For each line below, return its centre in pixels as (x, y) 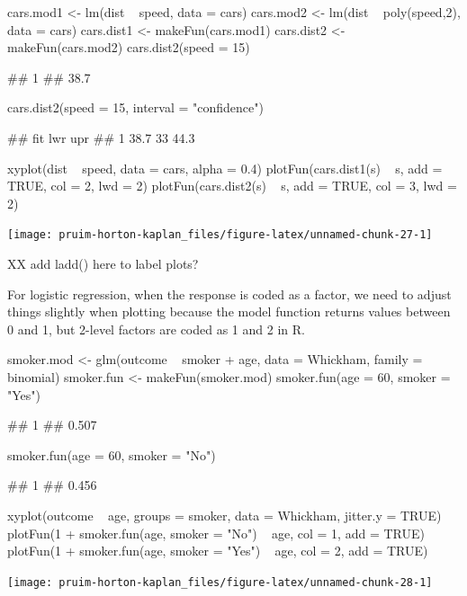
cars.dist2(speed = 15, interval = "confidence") (135, 107)
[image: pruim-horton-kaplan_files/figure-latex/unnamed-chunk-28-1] (220, 582)
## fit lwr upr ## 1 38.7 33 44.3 (101, 137)
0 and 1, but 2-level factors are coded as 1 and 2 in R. (156, 329)
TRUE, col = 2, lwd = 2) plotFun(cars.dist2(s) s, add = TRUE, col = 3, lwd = (232, 186)
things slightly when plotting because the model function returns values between (229, 311)
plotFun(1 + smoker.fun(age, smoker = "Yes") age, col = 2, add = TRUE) (218, 551)
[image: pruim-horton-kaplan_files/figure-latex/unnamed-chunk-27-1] (220, 235)
